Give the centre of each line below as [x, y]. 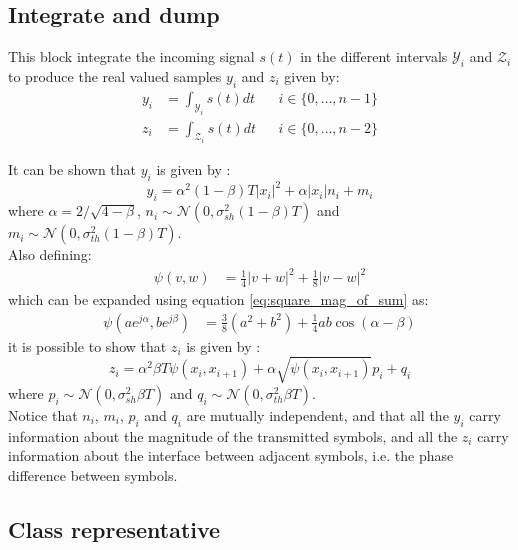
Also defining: [50, 254]
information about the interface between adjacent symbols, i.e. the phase [231, 455]
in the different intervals [374, 56]
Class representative [114, 528]
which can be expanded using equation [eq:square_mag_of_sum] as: [218, 299]
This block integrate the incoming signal [131, 56]
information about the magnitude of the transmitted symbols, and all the [233, 435]
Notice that [43, 414]
